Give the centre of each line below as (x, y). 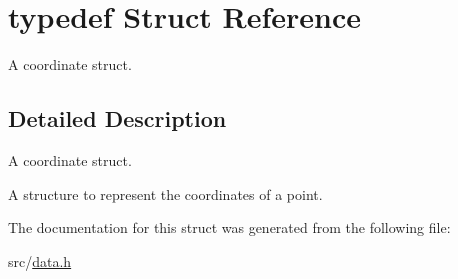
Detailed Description (117, 118)
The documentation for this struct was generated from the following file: (229, 227)
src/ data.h (40, 260)
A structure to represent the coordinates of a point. (165, 193)
